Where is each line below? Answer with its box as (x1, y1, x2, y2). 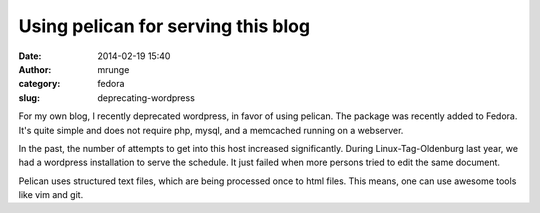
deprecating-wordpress (97, 91, 195, 104)
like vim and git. (18, 189, 84, 201)
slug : (18, 91, 40, 104)
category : (18, 78, 61, 90)
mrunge (97, 63, 130, 75)
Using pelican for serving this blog (18, 15, 310, 37)
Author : (18, 63, 52, 75)
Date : (18, 50, 42, 62)
